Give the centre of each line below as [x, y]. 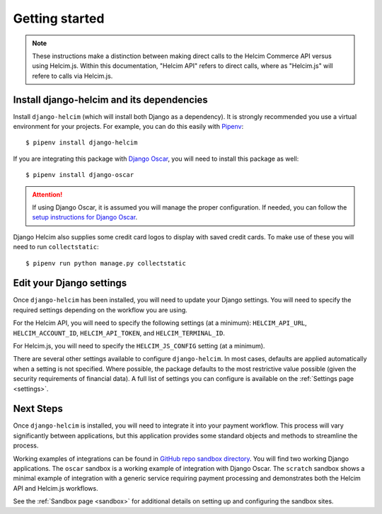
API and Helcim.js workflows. [56, 488]
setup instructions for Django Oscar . [85, 217]
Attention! [47, 194]
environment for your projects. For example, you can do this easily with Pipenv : [128, 127]
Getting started [59, 18]
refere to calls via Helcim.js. [73, 76]
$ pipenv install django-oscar [80, 175]
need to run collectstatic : [56, 247]
